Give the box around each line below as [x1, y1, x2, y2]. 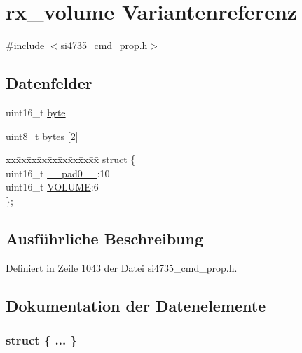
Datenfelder [6, 72, 92, 94]
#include [6, 38, 45, 53]
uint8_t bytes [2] [6, 128, 78, 143]
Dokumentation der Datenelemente [6, 294, 266, 316]
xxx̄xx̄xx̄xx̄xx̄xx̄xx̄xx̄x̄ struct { [6, 152, 136, 167]
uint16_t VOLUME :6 [6, 179, 99, 194]
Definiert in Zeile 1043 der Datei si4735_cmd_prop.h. [6, 260, 238, 275]
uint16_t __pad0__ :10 [6, 165, 110, 180]
